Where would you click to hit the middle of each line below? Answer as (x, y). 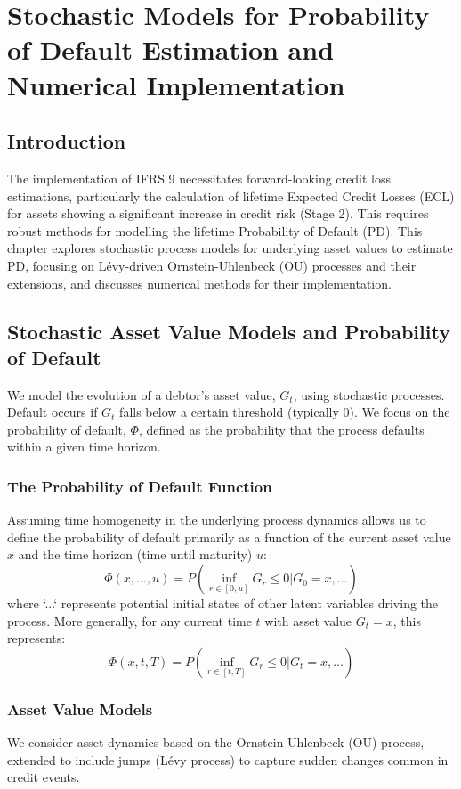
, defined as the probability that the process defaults (281, 429)
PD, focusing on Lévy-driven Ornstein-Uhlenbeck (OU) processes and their (212, 265)
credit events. (44, 777)
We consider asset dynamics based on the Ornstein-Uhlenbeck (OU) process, (216, 742)
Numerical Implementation (176, 84)
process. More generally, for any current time (129, 620)
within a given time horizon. (84, 447)
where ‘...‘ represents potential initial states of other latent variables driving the (223, 603)
